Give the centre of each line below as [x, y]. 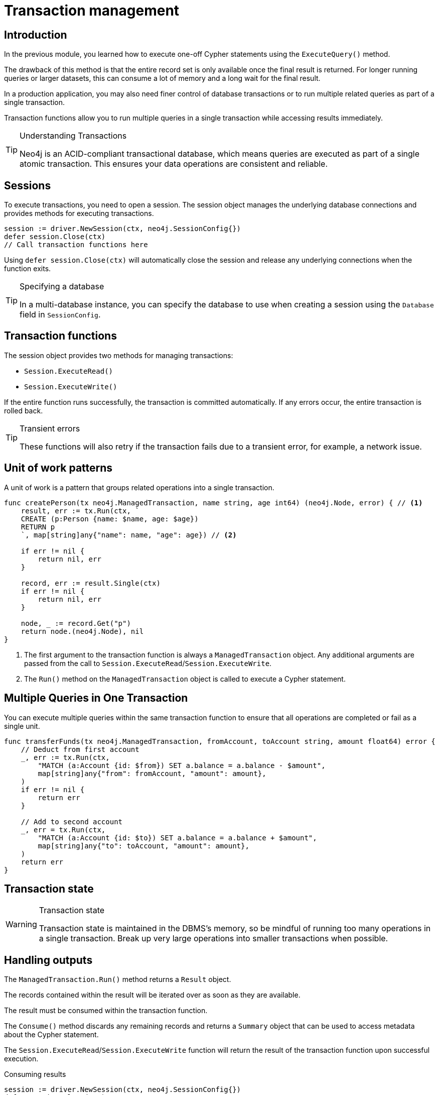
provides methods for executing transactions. [79, 213]
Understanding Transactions [73, 136]
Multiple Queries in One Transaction [96, 698]
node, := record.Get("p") [76, 623]
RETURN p [38, 527]
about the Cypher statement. [51, 1035]
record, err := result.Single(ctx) [91, 583]
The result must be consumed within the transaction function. [106, 1011]
